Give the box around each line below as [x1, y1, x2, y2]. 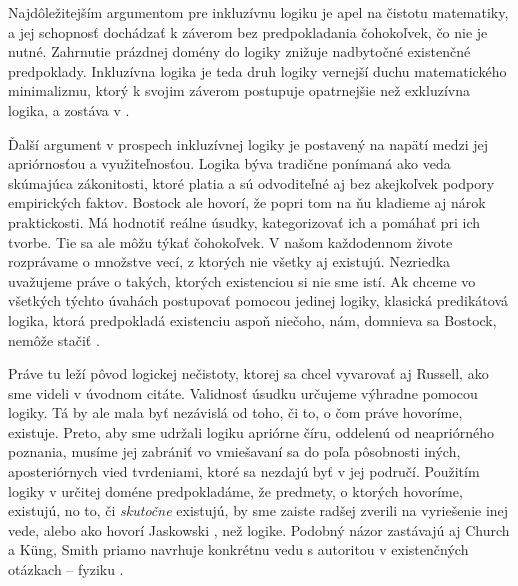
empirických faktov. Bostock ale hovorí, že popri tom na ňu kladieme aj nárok [8, 192, 486, 213]
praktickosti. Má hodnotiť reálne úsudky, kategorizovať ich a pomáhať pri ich [8, 211, 481, 232]
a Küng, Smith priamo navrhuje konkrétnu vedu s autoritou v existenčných [8, 539, 469, 560]
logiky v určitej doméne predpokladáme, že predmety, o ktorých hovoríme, [8, 480, 463, 501]
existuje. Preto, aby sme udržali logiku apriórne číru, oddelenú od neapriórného [8, 421, 495, 442]
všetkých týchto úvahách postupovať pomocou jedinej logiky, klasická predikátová [8, 290, 509, 311]
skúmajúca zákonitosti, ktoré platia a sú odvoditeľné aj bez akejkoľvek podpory [8, 172, 495, 193]
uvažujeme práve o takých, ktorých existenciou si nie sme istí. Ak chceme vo [8, 270, 476, 291]
